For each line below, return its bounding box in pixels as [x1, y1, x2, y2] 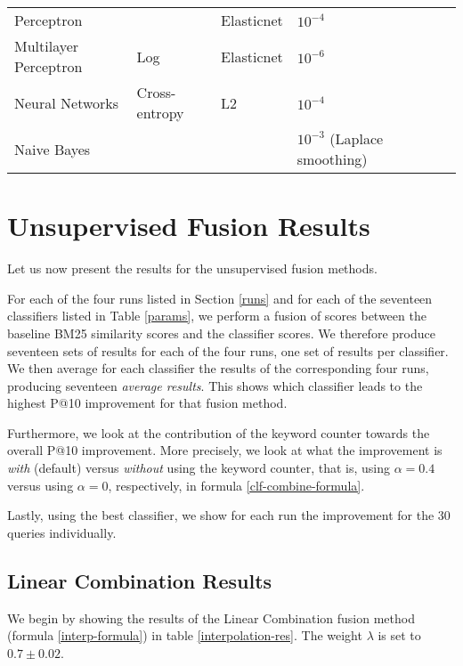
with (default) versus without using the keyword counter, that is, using [7, 459, 390, 477]
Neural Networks [14, 92, 119, 113]
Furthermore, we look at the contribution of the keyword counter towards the [7, 423, 430, 442]
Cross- [136, 82, 176, 102]
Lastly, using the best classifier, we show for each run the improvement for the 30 [7, 506, 451, 524]
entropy [136, 102, 184, 123]
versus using [7, 475, 74, 494]
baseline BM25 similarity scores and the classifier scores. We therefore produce [7, 323, 435, 342]
